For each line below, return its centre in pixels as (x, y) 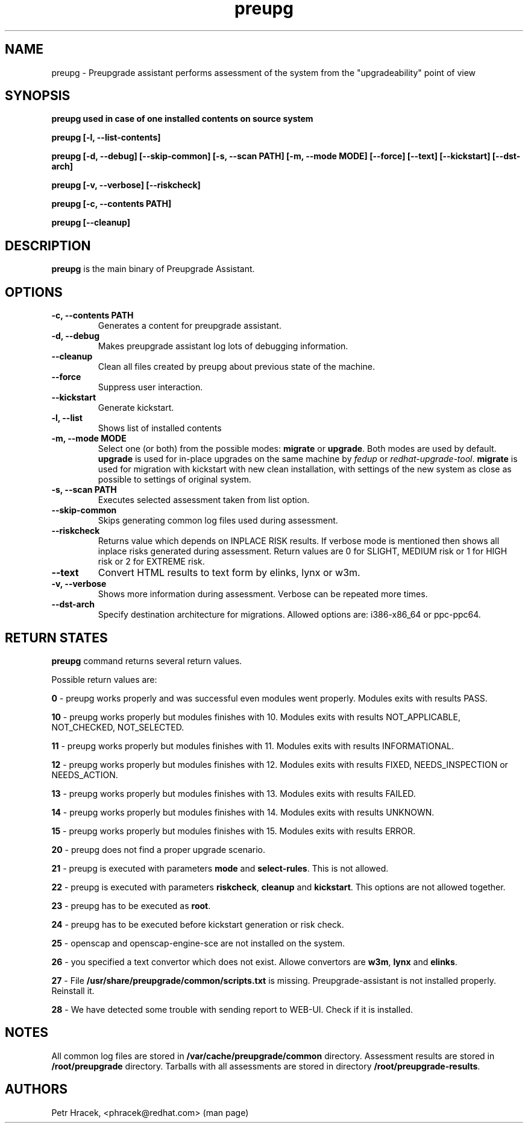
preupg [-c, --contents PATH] (112, 204)
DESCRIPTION (48, 246)
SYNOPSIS (38, 96)
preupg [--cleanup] (91, 223)
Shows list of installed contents (160, 428)
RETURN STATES (56, 638)
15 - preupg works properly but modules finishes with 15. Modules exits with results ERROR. (234, 831)
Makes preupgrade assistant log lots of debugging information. (223, 346)
